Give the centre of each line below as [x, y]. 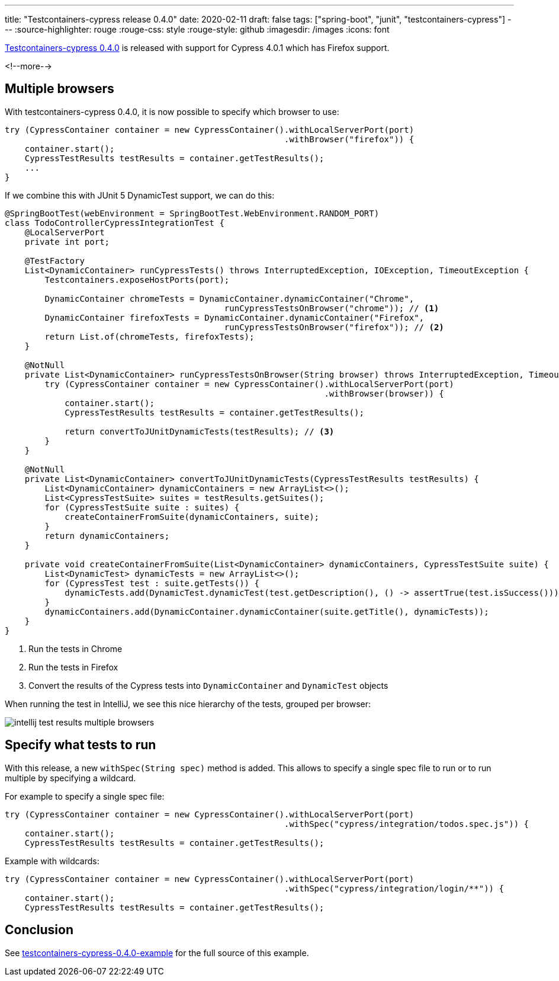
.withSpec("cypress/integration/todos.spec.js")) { [407, 824]
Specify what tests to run [81, 745]
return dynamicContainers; [107, 536]
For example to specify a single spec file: [85, 796]
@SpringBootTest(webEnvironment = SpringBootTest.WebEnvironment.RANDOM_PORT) [192, 213]
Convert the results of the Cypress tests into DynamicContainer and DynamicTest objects [208, 685]
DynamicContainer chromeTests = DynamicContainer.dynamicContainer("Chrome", [229, 298]
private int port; [67, 242]
